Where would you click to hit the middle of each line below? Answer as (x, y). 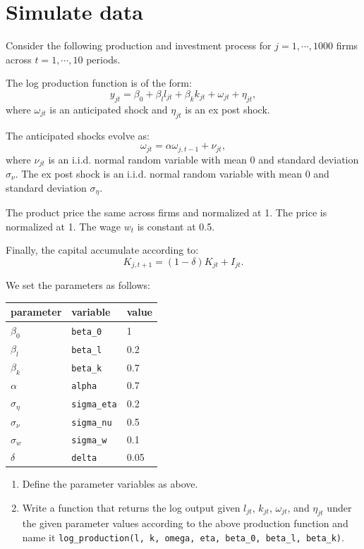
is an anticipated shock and (109, 109)
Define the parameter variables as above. (110, 483)
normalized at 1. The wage (63, 226)
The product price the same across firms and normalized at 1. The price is (166, 212)
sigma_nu (92, 422)
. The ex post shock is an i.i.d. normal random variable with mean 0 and (172, 173)
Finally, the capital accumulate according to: (102, 250)
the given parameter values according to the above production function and (185, 523)
